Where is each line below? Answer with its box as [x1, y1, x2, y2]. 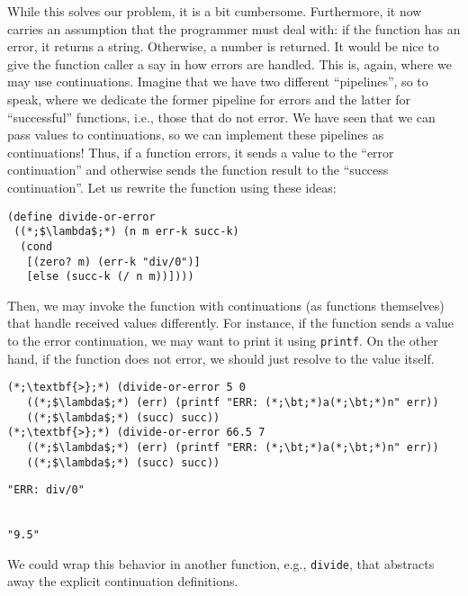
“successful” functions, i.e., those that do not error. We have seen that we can [7, 107, 436, 126]
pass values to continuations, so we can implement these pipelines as [7, 125, 384, 144]
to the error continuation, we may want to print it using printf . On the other [7, 331, 438, 349]
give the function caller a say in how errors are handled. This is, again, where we [7, 54, 453, 73]
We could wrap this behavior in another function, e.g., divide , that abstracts [7, 554, 435, 573]
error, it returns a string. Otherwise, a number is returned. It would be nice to [7, 37, 439, 56]
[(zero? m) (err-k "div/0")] [26, 255, 201, 268]
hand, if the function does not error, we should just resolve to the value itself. [7, 348, 435, 367]
